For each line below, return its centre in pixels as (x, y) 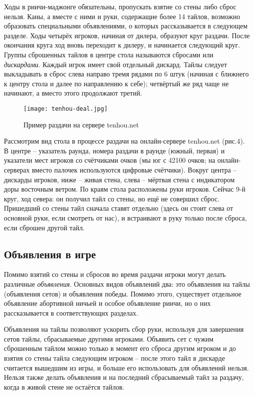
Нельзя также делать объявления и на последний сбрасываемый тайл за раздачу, (124, 377)
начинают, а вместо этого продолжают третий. (73, 93)
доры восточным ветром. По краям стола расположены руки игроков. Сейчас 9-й (125, 189)
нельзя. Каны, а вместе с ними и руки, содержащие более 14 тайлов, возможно (122, 16)
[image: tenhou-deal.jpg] (66, 109)
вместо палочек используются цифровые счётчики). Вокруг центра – (134, 169)
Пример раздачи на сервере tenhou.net (81, 124)
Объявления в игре (50, 254)
